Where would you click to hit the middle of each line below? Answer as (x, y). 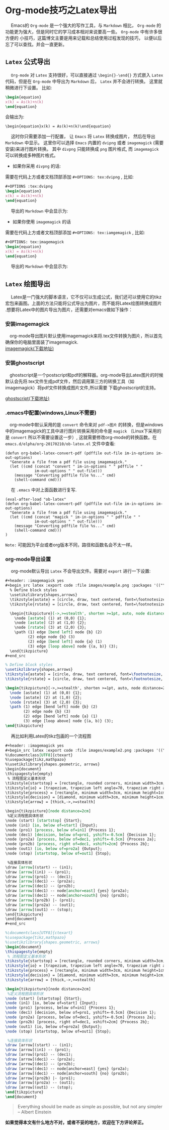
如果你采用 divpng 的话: (37, 166)
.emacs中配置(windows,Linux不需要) (51, 413)
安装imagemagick (27, 324)
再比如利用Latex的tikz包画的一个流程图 (51, 736)
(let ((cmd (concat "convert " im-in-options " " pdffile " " (76, 467)
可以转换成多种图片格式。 (32, 155)
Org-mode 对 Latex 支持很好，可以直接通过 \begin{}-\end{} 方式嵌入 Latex (87, 75)
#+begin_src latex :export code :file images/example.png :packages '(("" (85, 585)
